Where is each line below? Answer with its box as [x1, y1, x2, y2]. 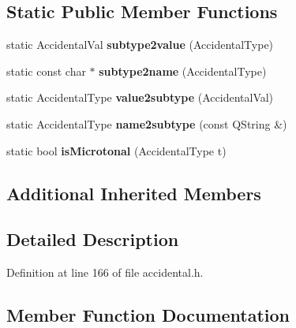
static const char [6, 62, 86, 79]
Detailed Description [6, 227, 179, 252]
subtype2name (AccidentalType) [99, 62, 267, 79]
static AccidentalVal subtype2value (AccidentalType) [6, 36, 274, 53]
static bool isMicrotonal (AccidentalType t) [6, 142, 227, 158]
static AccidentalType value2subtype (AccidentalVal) [6, 89, 274, 106]
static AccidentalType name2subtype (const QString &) [6, 115, 287, 132]
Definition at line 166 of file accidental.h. [6, 264, 204, 281]
